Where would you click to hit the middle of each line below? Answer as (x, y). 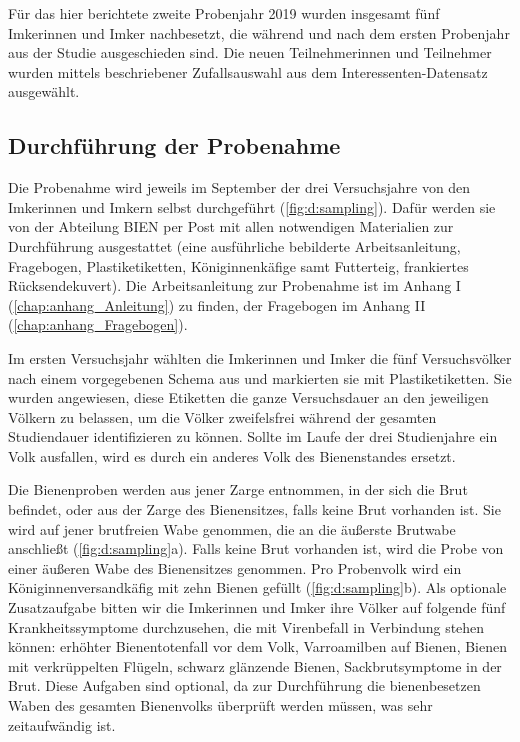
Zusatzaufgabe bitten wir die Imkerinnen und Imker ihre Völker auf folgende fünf (257, 607)
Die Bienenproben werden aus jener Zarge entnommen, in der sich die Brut (238, 489)
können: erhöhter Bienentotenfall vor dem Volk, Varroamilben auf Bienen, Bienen (257, 646)
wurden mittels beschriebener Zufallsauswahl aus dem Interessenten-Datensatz (248, 71)
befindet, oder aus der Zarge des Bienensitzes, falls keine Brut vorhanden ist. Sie (254, 509)
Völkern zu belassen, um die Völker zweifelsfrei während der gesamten (222, 416)
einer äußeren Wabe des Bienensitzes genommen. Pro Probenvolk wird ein (235, 567)
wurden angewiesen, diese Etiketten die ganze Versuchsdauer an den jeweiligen (248, 397)
